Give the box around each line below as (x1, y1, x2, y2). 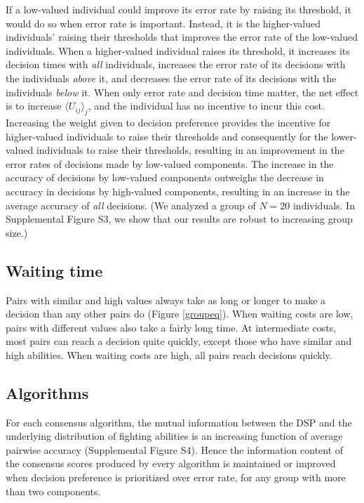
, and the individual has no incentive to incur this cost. (88, 98, 325, 113)
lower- (331, 129, 357, 143)
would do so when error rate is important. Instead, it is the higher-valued (6, 15, 321, 30)
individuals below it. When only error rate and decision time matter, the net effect (6, 84, 359, 99)
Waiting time (6, 259, 103, 281)
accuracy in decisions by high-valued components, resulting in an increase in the (6, 183, 350, 198)
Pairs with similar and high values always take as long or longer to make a (6, 292, 326, 307)
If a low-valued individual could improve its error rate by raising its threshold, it (6, 2, 351, 16)
